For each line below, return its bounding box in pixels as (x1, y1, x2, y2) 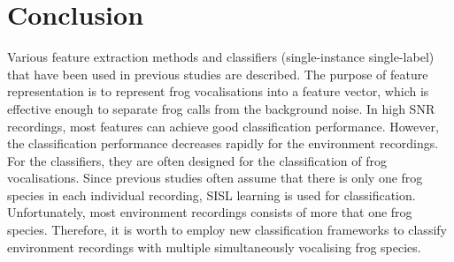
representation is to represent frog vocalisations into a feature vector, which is (7, 82, 429, 101)
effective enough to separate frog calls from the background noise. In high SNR (7, 99, 435, 117)
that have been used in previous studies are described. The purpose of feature (7, 64, 428, 83)
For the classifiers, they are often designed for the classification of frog (7, 151, 388, 169)
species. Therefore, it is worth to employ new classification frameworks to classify (7, 221, 447, 239)
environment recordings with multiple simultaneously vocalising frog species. (7, 237, 421, 256)
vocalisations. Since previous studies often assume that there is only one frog (7, 168, 423, 187)
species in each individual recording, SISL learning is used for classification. (7, 185, 416, 204)
